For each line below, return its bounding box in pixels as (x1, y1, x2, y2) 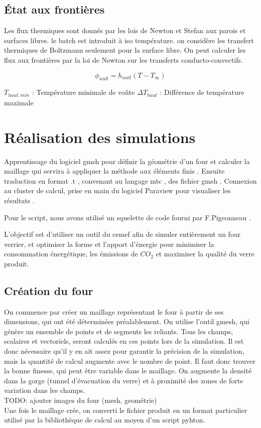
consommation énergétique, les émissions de (4, 248, 138, 259)
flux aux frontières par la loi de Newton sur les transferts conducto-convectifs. (4, 54, 243, 65)
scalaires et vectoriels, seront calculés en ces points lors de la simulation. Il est (4, 336, 244, 346)
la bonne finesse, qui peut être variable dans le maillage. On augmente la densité (4, 365, 252, 376)
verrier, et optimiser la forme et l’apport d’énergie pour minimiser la (4, 238, 214, 249)
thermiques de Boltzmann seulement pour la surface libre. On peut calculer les (4, 45, 246, 55)
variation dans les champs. (4, 385, 85, 395)
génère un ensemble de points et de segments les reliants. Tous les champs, (4, 326, 233, 336)
